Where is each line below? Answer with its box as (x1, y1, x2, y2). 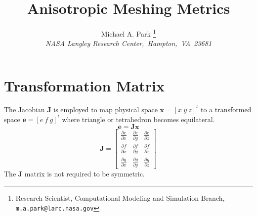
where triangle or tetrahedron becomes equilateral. (62, 114, 215, 124)
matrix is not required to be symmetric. (24, 169, 145, 179)
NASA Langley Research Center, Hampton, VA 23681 (45, 38, 212, 48)
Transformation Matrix (4, 75, 165, 95)
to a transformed (200, 104, 252, 114)
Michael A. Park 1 (101, 27, 156, 39)
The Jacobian (4, 104, 45, 114)
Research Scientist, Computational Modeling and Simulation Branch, (15, 193, 225, 203)
